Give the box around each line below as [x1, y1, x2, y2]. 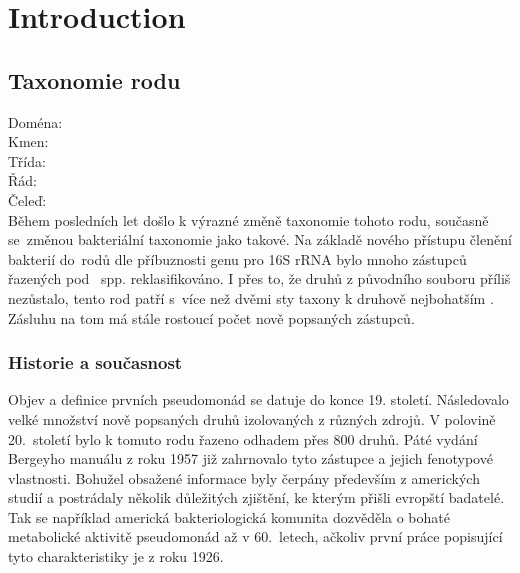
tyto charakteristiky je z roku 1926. [8, 546, 224, 567]
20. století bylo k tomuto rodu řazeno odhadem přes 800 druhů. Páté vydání [8, 428, 478, 449]
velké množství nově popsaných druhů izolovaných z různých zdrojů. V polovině [8, 408, 496, 429]
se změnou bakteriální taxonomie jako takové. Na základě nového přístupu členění [8, 229, 512, 250]
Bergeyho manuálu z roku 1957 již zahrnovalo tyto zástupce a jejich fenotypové [8, 448, 493, 469]
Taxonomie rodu [8, 64, 181, 95]
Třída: [8, 150, 46, 171]
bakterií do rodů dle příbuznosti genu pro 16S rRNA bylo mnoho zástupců [8, 248, 467, 269]
